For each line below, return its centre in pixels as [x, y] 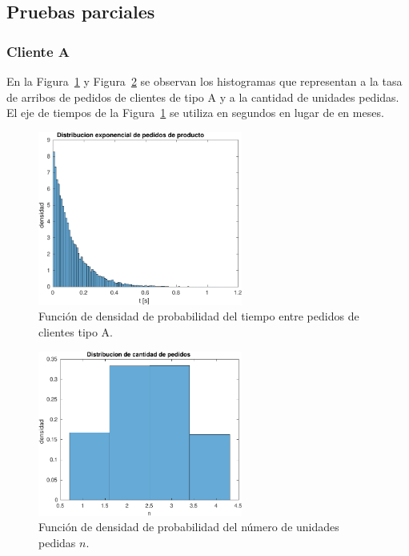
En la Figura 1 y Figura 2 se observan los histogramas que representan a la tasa [204, 81]
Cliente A [38, 51]
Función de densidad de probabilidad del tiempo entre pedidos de [199, 316]
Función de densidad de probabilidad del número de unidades [189, 527]
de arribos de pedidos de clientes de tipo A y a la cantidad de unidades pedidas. [203, 97]
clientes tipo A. [76, 332]
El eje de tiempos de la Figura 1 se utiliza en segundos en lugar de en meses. [195, 113]
